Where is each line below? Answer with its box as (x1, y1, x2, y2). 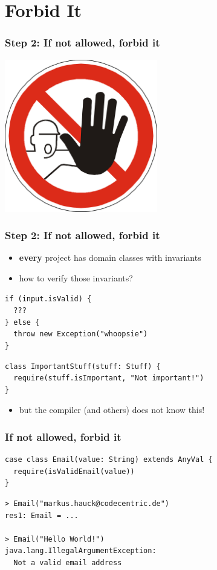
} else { (5, 318, 40, 327)
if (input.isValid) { (5, 294, 92, 303)
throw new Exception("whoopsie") (13, 330, 148, 339)
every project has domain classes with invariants (19, 251, 201, 264)
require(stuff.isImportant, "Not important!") (13, 374, 204, 383)
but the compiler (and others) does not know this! (19, 403, 205, 416)
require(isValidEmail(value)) (13, 467, 135, 476)
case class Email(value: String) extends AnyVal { (5, 455, 213, 464)
